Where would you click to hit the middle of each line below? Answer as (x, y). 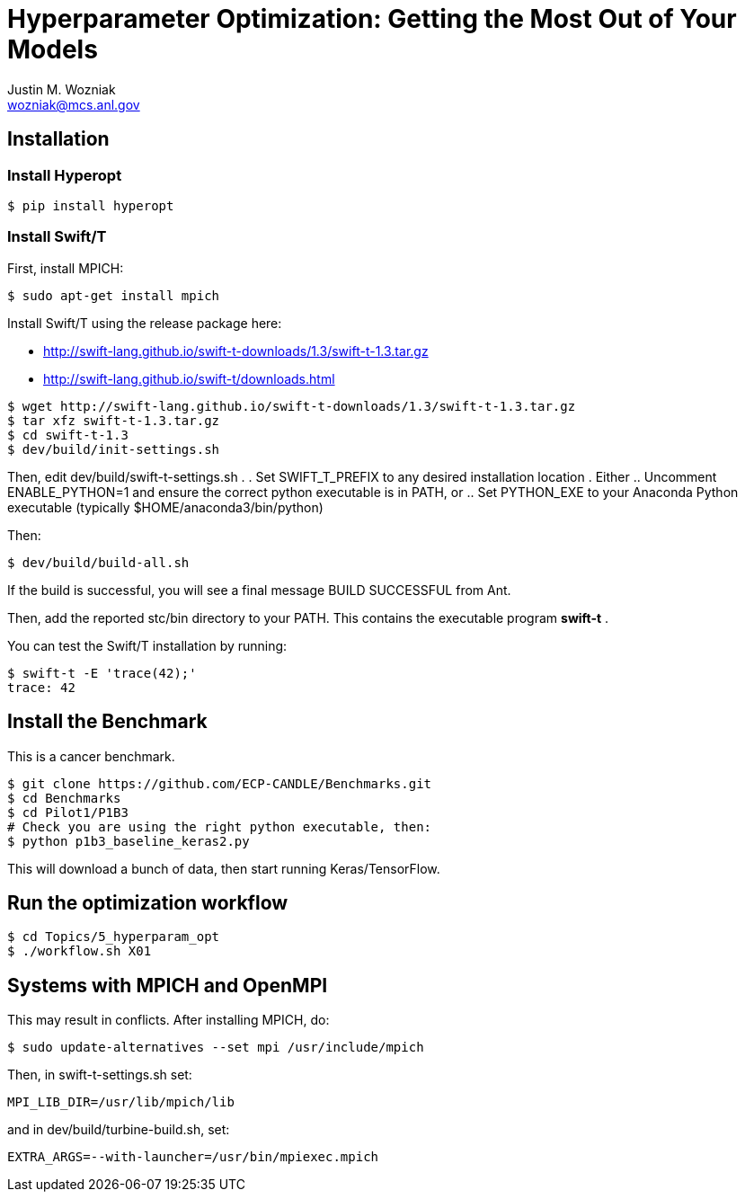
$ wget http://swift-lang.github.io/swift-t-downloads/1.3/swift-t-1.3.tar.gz (292, 406)
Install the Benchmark (107, 722)
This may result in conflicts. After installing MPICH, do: (169, 1020)
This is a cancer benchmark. (91, 756)
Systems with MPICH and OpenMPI (168, 985)
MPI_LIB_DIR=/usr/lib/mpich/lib (121, 1102)
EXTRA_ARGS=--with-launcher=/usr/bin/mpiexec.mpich (193, 1157)
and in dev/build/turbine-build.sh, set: (119, 1130)
